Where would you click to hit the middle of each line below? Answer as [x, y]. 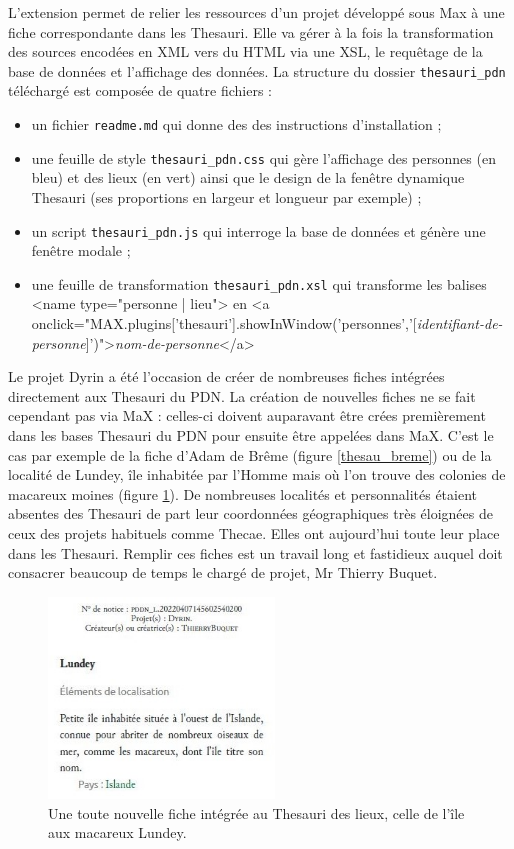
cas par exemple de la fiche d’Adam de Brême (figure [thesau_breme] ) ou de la [250, 454]
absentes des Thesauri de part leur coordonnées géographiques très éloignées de [250, 513]
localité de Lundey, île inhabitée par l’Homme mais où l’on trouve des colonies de [257, 474]
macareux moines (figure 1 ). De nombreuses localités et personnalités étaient [242, 493]
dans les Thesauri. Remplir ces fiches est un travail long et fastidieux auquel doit [255, 552]
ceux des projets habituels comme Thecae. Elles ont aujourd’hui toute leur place [254, 532]
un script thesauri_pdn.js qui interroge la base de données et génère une [258, 230]
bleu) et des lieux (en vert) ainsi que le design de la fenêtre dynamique [248, 177]
